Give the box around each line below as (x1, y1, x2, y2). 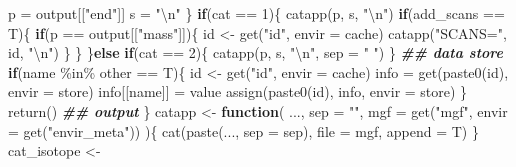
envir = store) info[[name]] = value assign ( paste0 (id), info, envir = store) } (8, 81, 468, 102)
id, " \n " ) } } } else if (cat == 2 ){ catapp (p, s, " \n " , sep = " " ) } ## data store (8, 42, 503, 63)
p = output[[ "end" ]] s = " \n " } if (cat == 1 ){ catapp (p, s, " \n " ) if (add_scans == (8, 3, 505, 23)
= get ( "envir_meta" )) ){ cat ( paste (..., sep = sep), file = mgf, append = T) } (8, 120, 479, 141)
